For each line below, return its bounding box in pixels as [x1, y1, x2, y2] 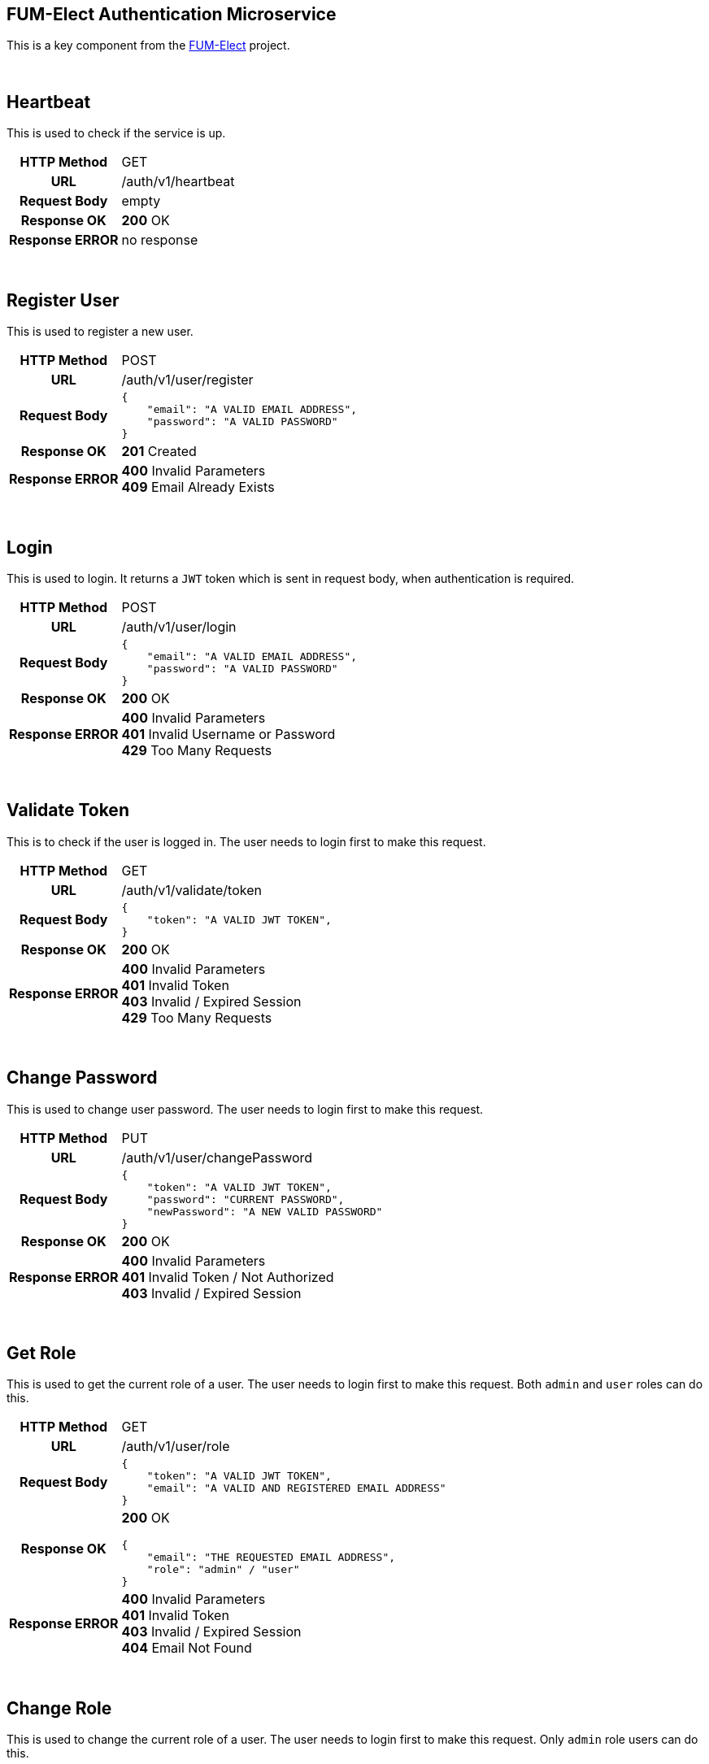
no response [121, 232, 198, 249]
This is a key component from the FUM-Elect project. [7, 38, 290, 53]
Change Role [7, 1697, 112, 1718]
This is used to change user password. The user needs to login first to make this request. [7, 1101, 484, 1116]
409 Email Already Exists [121, 479, 275, 496]
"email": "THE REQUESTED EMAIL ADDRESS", [146, 1551, 396, 1564]
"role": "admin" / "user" [146, 1563, 300, 1576]
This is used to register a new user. [7, 324, 194, 339]
